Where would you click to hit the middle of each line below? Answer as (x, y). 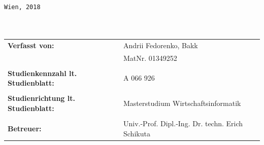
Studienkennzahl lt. (42, 73)
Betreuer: (25, 128)
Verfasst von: (31, 45)
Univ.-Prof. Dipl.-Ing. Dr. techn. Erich (183, 123)
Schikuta (137, 133)
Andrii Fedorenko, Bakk (161, 45)
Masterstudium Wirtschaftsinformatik (182, 103)
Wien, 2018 (22, 7)
